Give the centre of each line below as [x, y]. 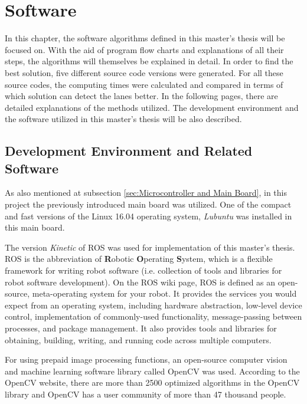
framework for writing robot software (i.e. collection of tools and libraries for [143, 270]
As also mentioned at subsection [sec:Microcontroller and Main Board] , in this [146, 193]
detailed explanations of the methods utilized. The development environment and [152, 107]
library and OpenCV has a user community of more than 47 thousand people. [146, 394]
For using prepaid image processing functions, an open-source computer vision [146, 359]
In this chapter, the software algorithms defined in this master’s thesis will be [145, 38]
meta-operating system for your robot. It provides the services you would [164, 293]
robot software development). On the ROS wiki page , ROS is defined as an [140, 282]
